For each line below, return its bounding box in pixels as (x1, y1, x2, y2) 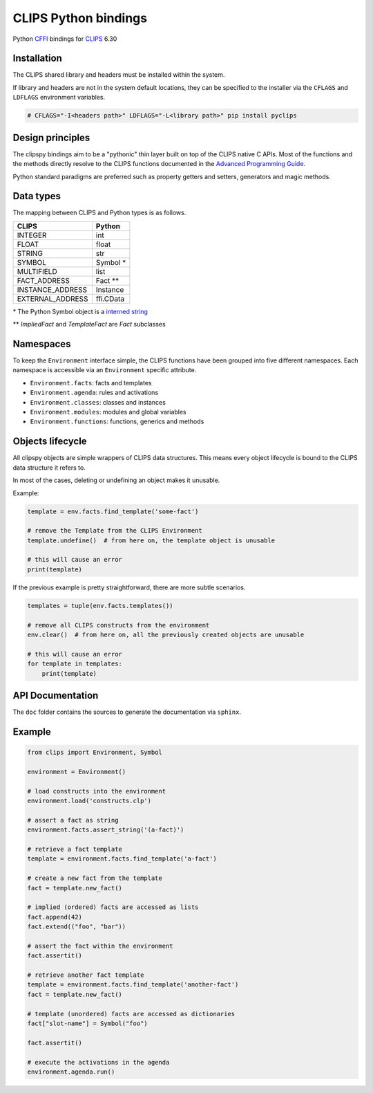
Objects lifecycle (12, 436, 87, 448)
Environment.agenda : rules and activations (30, 388, 159, 397)
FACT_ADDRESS (17, 275, 70, 285)
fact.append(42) (27, 913, 83, 921)
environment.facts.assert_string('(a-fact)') (27, 826, 184, 834)
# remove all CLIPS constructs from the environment (27, 621, 210, 629)
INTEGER (17, 230, 47, 240)
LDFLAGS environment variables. (12, 93, 106, 102)
